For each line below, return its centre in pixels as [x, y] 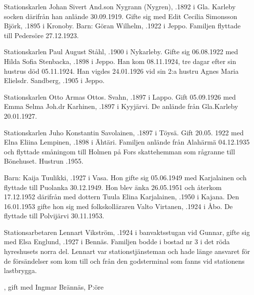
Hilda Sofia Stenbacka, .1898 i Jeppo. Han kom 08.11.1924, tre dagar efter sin [120, 61]
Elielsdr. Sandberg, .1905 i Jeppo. [54, 80]
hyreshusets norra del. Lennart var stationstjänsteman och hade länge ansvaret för [127, 251]
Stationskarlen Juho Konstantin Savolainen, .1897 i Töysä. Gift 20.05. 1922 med [124, 132]
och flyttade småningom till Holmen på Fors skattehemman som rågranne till [120, 151]
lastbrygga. [21, 270]
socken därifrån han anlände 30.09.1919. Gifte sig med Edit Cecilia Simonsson [121, 16]
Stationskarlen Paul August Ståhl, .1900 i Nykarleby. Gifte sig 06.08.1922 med [121, 52]
